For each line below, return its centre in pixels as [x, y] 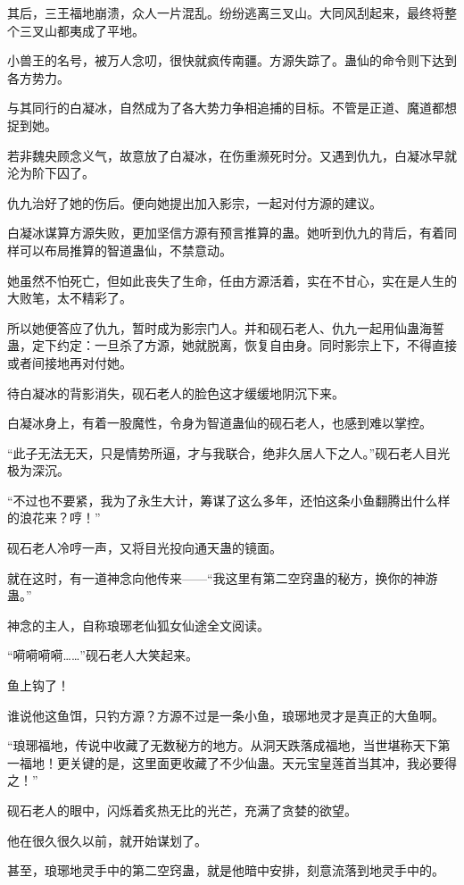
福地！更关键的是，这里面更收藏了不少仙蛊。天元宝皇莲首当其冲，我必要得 [238, 762]
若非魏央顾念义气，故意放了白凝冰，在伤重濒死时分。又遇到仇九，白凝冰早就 [232, 155]
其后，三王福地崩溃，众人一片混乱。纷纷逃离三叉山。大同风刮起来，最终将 [226, 13]
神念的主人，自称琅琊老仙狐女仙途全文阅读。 [138, 625]
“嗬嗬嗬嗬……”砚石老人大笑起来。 [103, 655]
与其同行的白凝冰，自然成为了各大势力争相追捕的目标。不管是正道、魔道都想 [232, 108]
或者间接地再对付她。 [70, 362]
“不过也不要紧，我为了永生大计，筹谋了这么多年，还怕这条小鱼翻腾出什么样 [229, 500]
